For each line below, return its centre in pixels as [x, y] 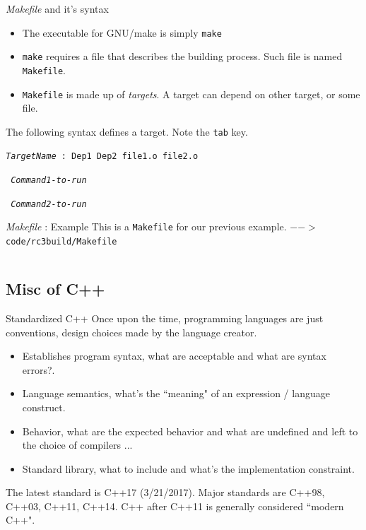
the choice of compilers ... [77, 445]
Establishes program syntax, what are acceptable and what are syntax [174, 356]
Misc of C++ [55, 289]
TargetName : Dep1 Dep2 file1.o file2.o [102, 157]
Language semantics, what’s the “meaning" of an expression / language [176, 393]
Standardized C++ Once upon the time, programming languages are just [165, 318]
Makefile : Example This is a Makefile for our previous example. [146, 226]
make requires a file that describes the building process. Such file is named [182, 56]
